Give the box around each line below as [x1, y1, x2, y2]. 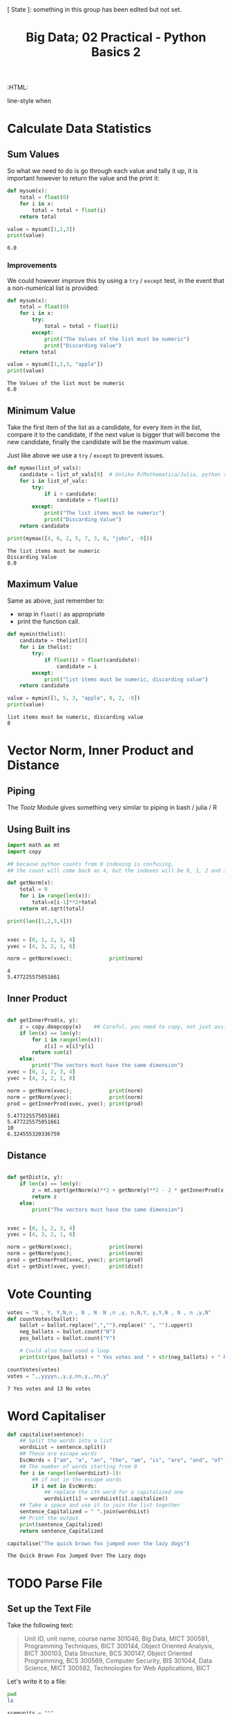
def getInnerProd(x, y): [7, 1017, 79, 1024]
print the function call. [17, 617, 81, 626]
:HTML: [7, 83, 29, 91]
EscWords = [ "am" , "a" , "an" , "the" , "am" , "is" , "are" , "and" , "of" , [19, 1457, 227, 1464]
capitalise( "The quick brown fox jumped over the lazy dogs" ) [7, 1540, 190, 1547]
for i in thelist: [19, 644, 72, 651]
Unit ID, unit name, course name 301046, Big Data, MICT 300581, [23, 1634, 209, 1643]
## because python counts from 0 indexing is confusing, [7, 860, 175, 868]
